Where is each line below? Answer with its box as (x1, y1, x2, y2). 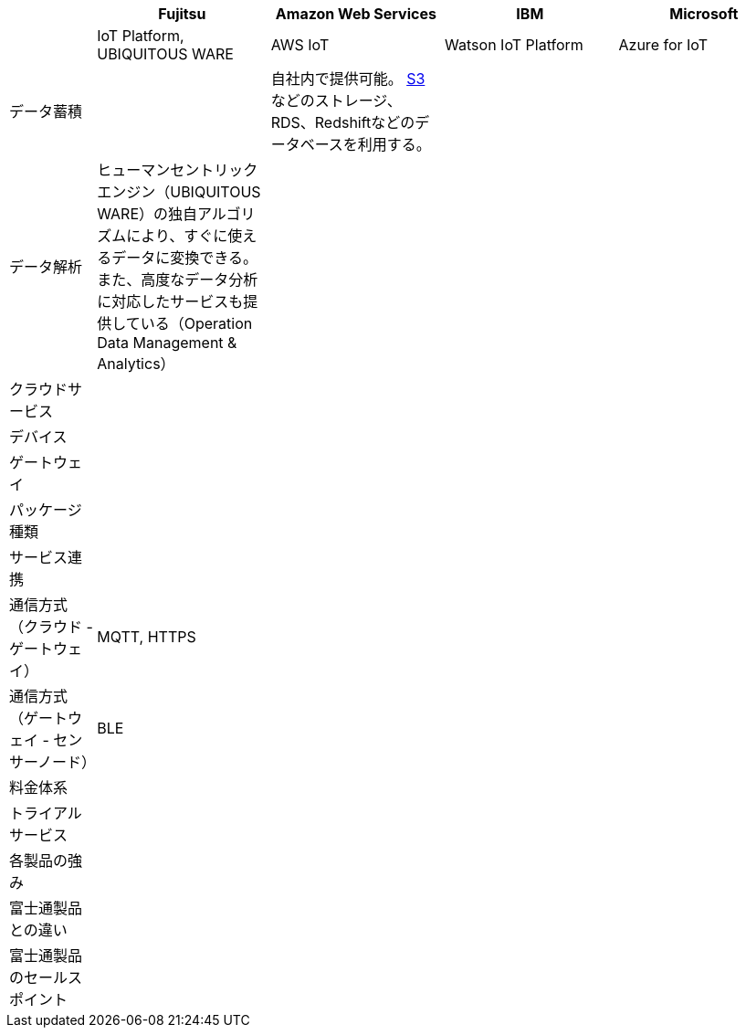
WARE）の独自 (97, 205, 198, 223)
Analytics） (97, 354, 175, 373)
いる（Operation (140, 314, 253, 333)
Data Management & (97, 333, 237, 352)
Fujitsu (158, 5, 206, 23)
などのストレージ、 (270, 91, 402, 110)
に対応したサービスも (97, 292, 244, 311)
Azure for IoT (618, 36, 708, 54)
